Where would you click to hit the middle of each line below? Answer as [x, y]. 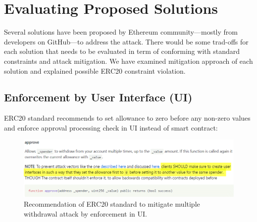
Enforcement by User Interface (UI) [98, 97]
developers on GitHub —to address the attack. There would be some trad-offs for [126, 41]
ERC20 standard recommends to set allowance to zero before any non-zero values [127, 118]
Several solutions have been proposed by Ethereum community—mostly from [121, 32]
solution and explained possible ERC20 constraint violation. [95, 70]
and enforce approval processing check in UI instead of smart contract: [111, 127]
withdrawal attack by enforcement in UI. [85, 213]
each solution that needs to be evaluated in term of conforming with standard [122, 51]
